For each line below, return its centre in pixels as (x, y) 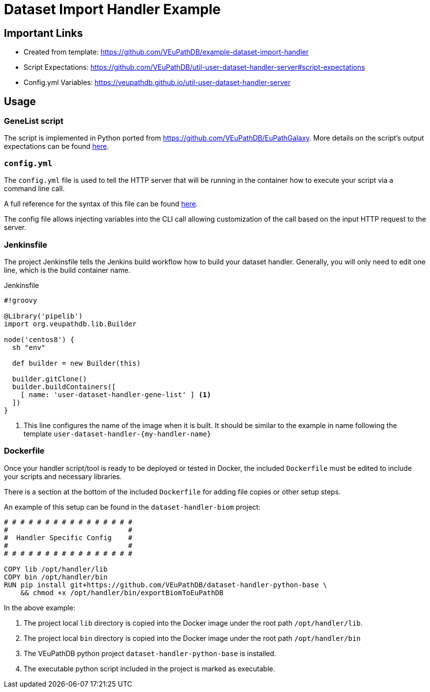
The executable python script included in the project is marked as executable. (149, 668)
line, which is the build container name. (67, 270)
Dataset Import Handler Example (112, 9)
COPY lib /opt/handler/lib (56, 569)
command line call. (34, 189)
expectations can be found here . (57, 146)
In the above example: (40, 607)
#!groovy (21, 300)
